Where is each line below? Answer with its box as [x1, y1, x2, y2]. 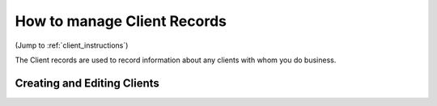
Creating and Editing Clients [15, 76, 159, 90]
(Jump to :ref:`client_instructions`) [15, 40, 129, 50]
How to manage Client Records [15, 12, 227, 30]
